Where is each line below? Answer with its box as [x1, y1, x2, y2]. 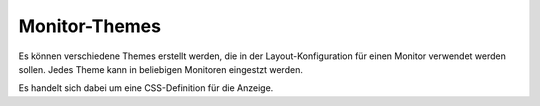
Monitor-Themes [18, 15, 162, 37]
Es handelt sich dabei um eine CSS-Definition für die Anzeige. [18, 82, 274, 94]
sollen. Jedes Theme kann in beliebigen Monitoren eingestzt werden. [18, 63, 304, 75]
